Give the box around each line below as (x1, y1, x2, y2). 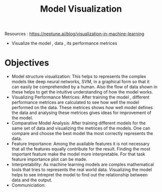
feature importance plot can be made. (11, 156, 88, 162)
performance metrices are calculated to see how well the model (11, 99, 139, 105)
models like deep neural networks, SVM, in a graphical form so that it (11, 79, 150, 85)
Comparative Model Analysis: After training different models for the (11, 120, 146, 126)
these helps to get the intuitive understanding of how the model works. (11, 89, 153, 95)
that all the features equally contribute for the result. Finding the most (11, 146, 151, 152)
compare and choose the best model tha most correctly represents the (11, 131, 153, 136)
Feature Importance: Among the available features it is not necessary (11, 141, 150, 147)
